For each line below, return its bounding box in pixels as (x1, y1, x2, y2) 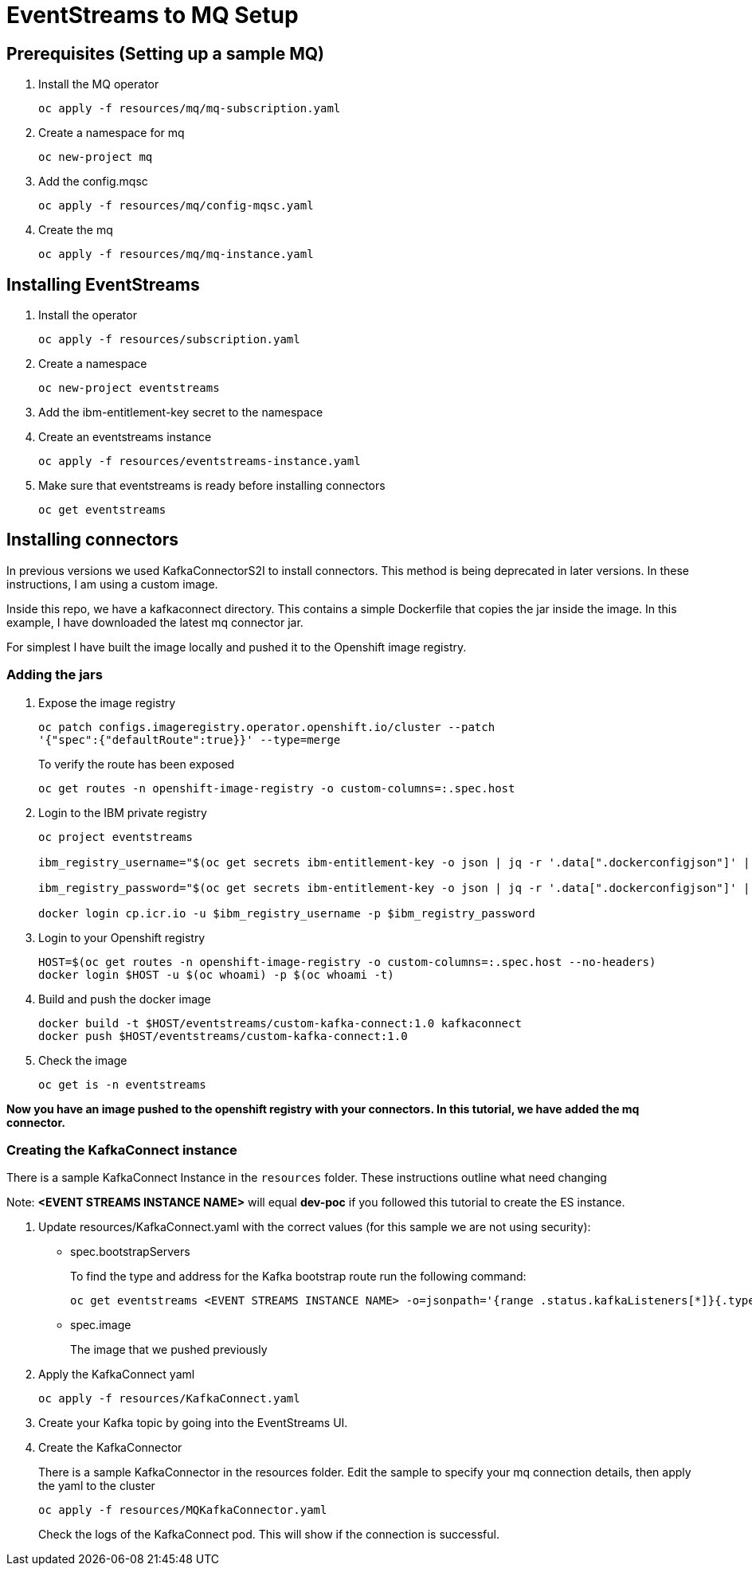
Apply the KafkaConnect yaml (38, 1367, 195, 1382)
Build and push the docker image (38, 991, 211, 1006)
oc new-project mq (38, 151, 153, 164)
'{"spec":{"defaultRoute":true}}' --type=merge (38, 733, 341, 746)
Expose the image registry (38, 695, 176, 710)
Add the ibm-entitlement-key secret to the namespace (38, 405, 323, 420)
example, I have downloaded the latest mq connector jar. (6, 615, 304, 629)
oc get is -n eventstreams (38, 1077, 206, 1091)
